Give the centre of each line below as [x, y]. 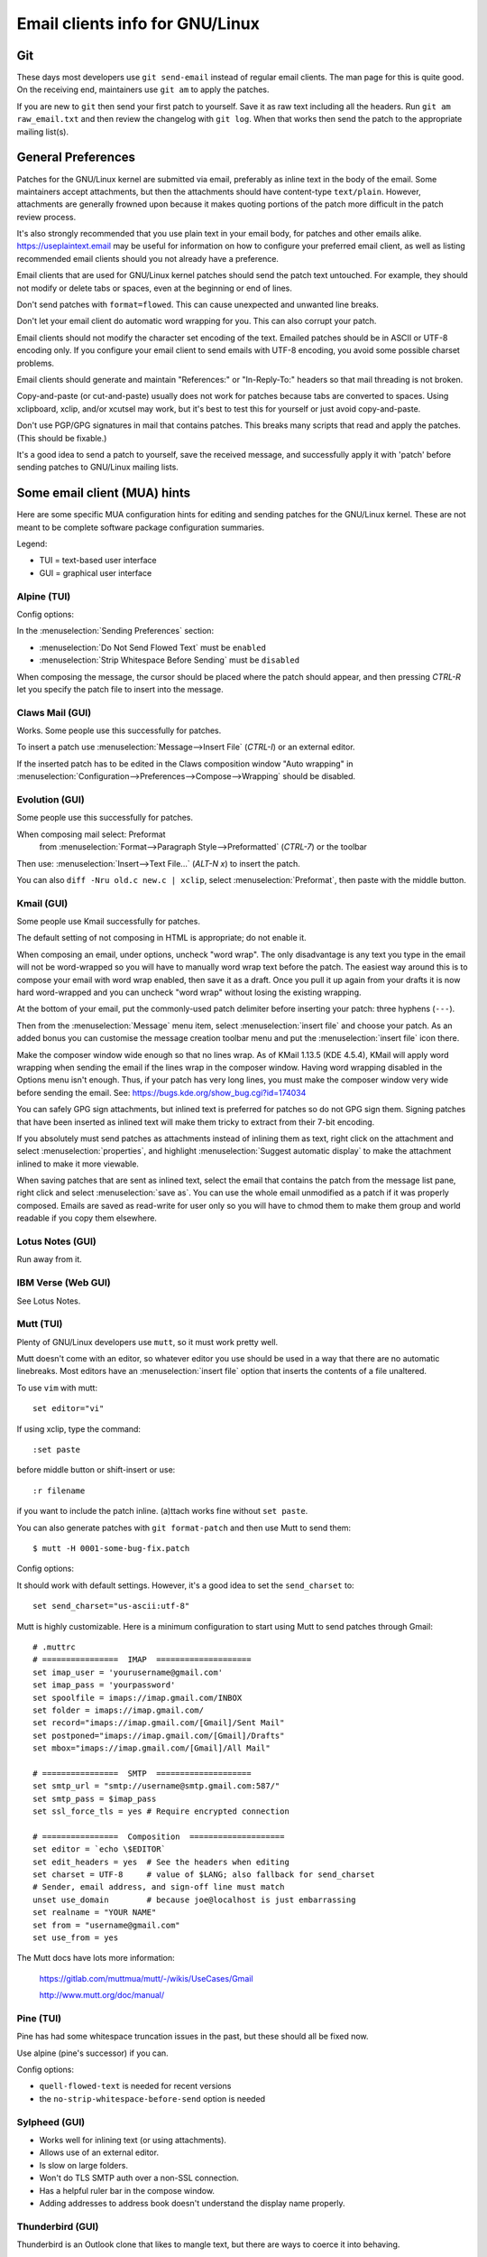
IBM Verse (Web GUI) [64, 1283]
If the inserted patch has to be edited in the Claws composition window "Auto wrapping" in [185, 764]
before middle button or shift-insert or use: [96, 1470]
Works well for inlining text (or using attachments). [133, 2140]
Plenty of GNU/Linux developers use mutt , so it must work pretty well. [147, 1342]
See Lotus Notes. [49, 1301]
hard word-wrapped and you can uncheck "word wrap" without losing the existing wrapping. [189, 992]
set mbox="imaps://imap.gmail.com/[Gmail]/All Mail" [152, 1748]
